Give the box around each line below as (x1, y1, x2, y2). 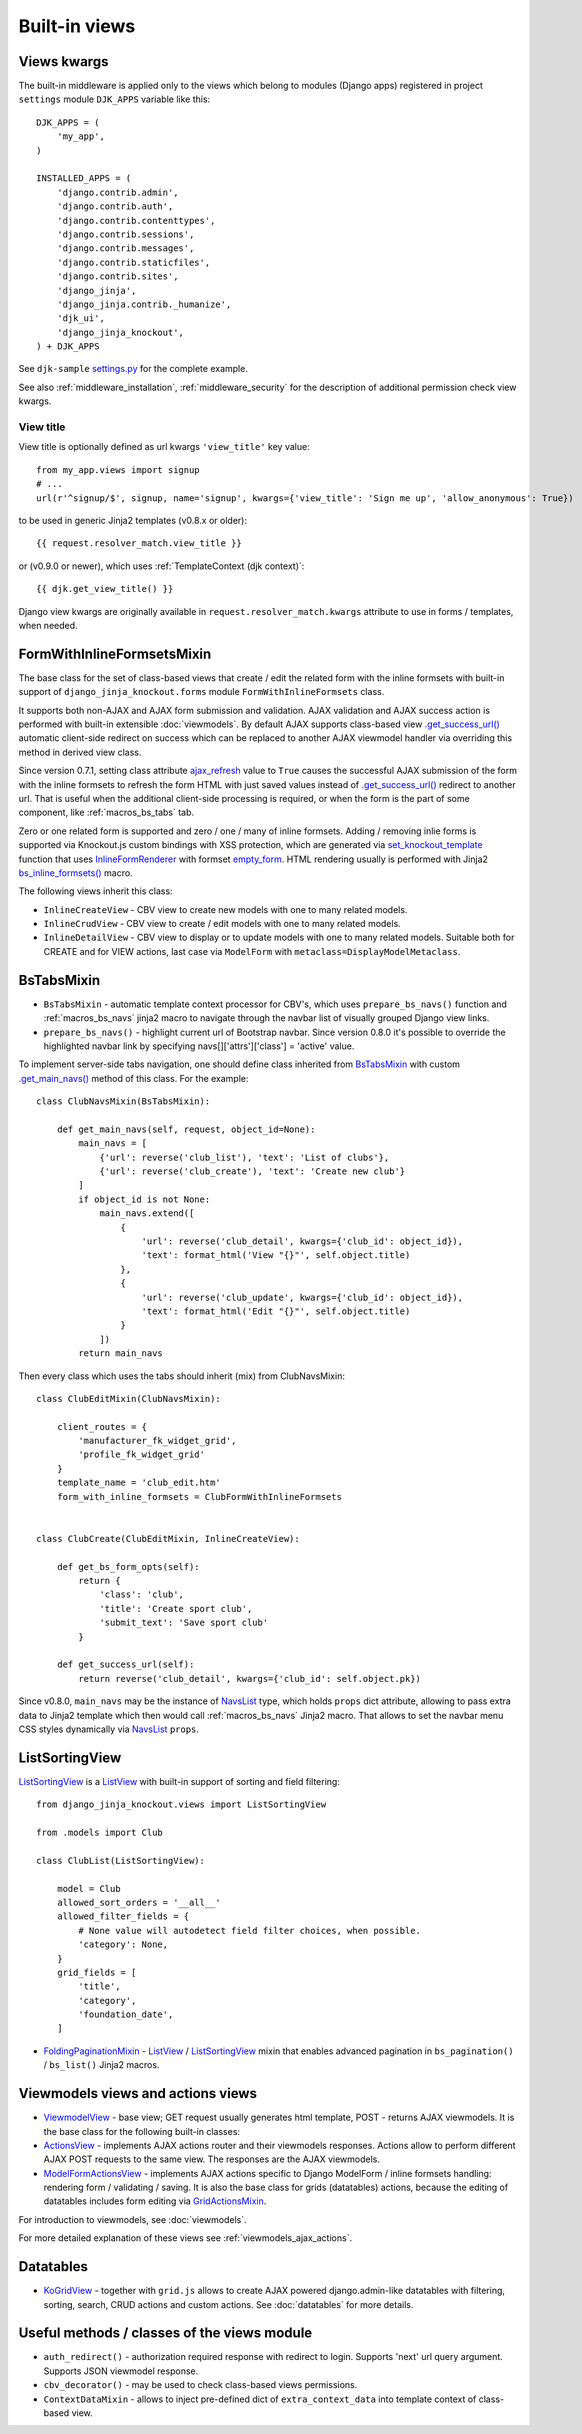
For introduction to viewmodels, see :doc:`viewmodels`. (18, 2213, 247, 2225)
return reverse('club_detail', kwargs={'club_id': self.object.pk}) (78, 1673, 422, 1684)
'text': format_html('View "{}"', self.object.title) (141, 1250, 411, 1261)
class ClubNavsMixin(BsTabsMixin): (36, 1096, 211, 1107)
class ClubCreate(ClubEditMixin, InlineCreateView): (36, 1533, 300, 1544)
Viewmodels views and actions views (18, 2085, 257, 2102)
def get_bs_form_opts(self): (56, 1561, 200, 1572)
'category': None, (78, 1939, 169, 1950)
